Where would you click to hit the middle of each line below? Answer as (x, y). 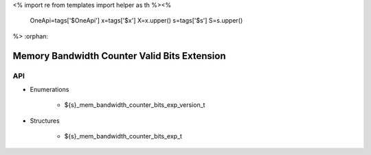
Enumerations (49, 89)
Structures (45, 121)
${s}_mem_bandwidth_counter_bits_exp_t (123, 136)
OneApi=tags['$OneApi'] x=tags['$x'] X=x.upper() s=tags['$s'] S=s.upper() (136, 21)
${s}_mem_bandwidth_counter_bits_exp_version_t (135, 105)
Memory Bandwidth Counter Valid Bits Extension (119, 56)
